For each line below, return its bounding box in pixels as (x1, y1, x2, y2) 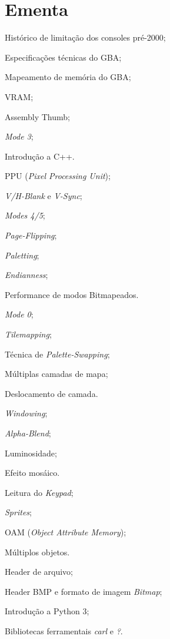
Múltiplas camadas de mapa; (5, 367, 108, 380)
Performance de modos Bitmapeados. (5, 288, 139, 300)
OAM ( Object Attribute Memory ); (5, 525, 126, 538)
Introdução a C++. (5, 150, 75, 162)
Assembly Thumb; (5, 110, 70, 122)
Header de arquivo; (5, 565, 73, 578)
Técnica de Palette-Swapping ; (5, 347, 110, 360)
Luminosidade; (5, 446, 57, 459)
